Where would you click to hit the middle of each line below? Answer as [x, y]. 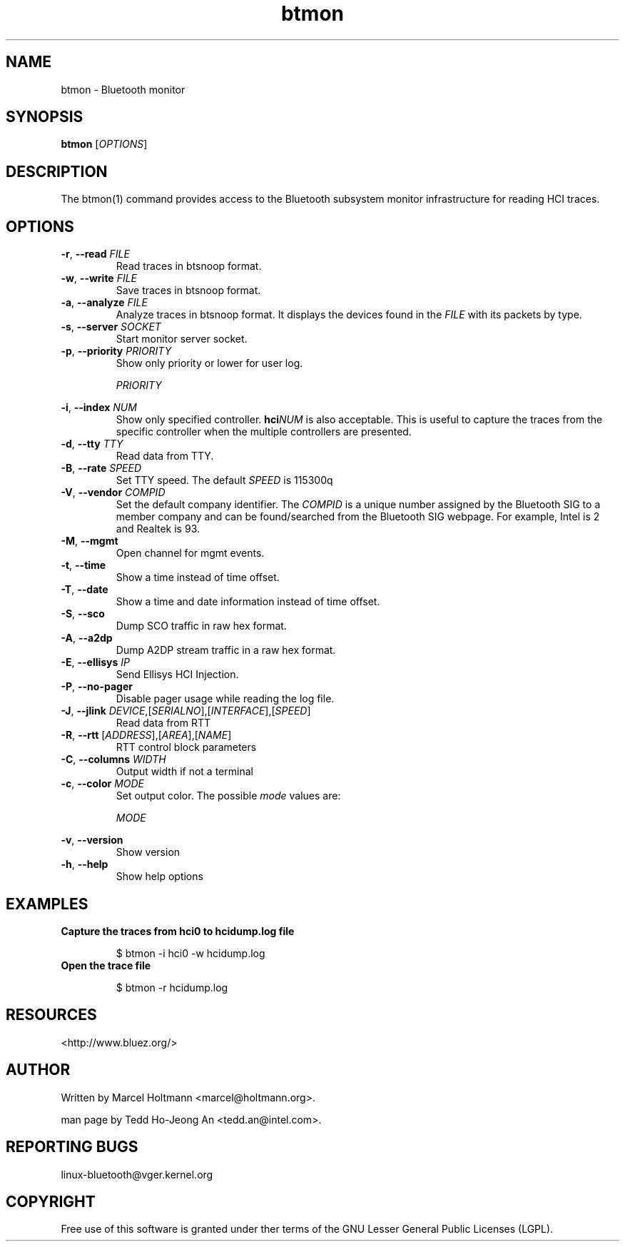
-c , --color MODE [102, 784]
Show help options [159, 877]
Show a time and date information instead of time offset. [248, 602]
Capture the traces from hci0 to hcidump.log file [178, 931]
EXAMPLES [47, 904]
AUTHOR [38, 1070]
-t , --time [83, 565]
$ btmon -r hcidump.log [172, 987]
